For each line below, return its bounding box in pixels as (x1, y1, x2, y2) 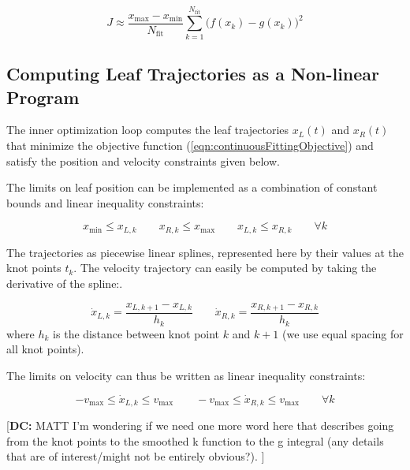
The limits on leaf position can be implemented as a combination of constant (6, 179, 378, 196)
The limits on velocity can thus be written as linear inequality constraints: (6, 367, 366, 383)
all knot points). (6, 341, 84, 357)
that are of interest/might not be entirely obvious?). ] (6, 448, 265, 464)
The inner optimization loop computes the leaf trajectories (6, 121, 289, 138)
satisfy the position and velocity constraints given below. (6, 152, 280, 169)
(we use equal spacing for (281, 325, 404, 341)
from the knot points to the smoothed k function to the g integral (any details (6, 432, 384, 449)
